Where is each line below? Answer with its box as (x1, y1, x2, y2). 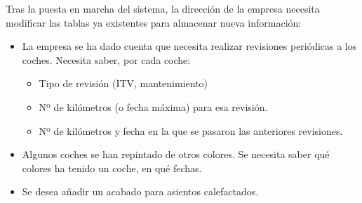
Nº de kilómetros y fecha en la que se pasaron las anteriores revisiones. (39, 123, 343, 138)
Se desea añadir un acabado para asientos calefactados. (22, 184, 259, 199)
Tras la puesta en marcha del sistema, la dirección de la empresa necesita (6, 1, 320, 15)
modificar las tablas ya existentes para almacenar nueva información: (6, 15, 302, 30)
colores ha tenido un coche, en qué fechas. (22, 160, 202, 175)
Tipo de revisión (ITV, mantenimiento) (39, 76, 208, 91)
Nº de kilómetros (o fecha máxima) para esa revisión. (39, 99, 268, 114)
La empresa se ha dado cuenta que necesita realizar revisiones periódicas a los (22, 39, 357, 53)
